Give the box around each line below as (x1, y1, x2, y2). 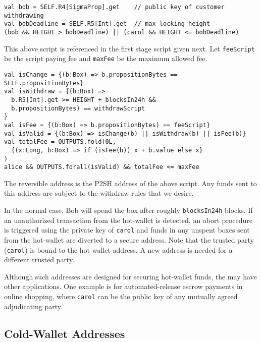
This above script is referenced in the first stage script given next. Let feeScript (4, 43, 255, 53)
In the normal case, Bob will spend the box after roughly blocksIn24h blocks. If (4, 205, 253, 215)
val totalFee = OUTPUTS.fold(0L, (4, 138, 116, 146)
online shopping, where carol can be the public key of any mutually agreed (4, 291, 238, 301)
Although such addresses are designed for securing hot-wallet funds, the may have (4, 271, 257, 281)
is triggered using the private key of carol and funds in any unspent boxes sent (4, 224, 250, 235)
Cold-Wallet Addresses (4, 325, 125, 341)
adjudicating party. (4, 301, 63, 311)
